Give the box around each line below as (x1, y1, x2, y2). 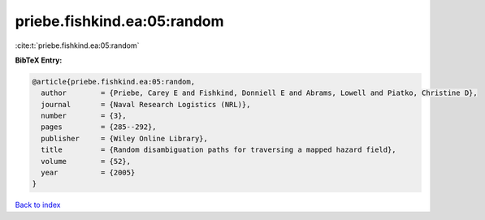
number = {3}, (41, 111, 128, 121)
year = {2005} (41, 168, 136, 178)
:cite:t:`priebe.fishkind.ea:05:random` (15, 41, 140, 50)
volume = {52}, (41, 157, 132, 166)
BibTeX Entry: (15, 55, 63, 65)
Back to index (15, 200, 61, 210)
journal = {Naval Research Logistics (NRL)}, (41, 100, 251, 109)
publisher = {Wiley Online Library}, (41, 134, 209, 143)
